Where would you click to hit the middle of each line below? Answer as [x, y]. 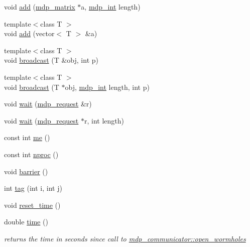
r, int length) [104, 120]
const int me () [27, 137]
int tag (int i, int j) [33, 188]
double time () [26, 222]
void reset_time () [32, 205]
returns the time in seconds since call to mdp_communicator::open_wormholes [125, 238]
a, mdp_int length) [111, 7]
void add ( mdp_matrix [40, 7]
